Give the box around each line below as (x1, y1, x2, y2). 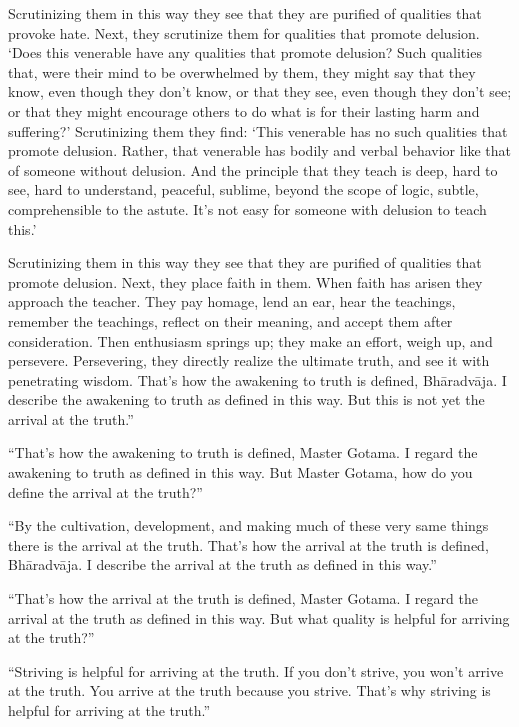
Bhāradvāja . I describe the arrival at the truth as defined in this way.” (8, 554, 437, 575)
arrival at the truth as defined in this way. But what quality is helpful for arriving (8, 607, 510, 628)
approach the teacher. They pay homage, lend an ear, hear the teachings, (8, 291, 456, 312)
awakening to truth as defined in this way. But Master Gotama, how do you (8, 462, 473, 483)
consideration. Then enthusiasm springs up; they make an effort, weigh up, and (8, 330, 493, 351)
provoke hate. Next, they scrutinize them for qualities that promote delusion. (8, 22, 480, 43)
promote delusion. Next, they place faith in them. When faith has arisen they (8, 271, 483, 292)
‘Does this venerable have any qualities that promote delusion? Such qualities (8, 42, 482, 63)
